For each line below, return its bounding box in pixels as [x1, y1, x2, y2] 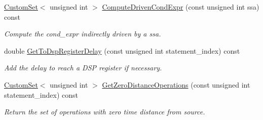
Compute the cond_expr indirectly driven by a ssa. [4, 28, 161, 39]
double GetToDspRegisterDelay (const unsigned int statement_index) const [4, 45, 240, 56]
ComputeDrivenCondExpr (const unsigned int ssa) [102, 2, 259, 12]
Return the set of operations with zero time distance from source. [4, 106, 205, 117]
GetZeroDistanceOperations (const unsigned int [102, 79, 250, 90]
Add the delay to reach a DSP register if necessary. [4, 62, 162, 73]
